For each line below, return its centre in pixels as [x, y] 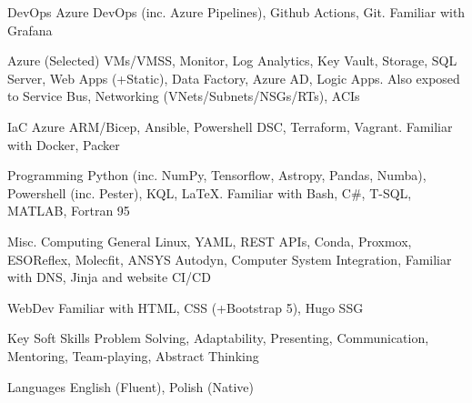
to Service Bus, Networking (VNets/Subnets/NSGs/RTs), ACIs [184, 96]
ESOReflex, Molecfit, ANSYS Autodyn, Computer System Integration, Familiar [230, 259]
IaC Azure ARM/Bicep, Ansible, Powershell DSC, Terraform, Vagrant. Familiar [230, 126]
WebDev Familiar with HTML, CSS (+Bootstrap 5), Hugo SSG [186, 307]
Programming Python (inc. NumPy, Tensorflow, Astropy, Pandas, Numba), [217, 175]
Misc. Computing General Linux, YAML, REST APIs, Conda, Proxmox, [210, 241]
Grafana [30, 30]
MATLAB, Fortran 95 [69, 211]
